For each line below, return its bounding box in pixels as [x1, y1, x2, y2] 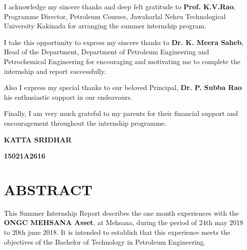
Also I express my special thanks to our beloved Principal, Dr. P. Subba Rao [4, 82, 242, 92]
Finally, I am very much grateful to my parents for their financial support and [4, 108, 238, 118]
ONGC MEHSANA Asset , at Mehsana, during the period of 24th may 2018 [4, 217, 244, 227]
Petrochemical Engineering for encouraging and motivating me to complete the [4, 56, 241, 66]
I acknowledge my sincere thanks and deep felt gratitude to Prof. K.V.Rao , [4, 1, 236, 11]
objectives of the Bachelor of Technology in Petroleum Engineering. [4, 236, 206, 247]
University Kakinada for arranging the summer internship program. [4, 21, 206, 31]
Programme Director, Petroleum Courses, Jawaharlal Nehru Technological [4, 11, 226, 21]
